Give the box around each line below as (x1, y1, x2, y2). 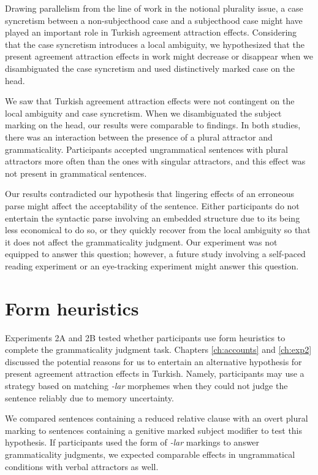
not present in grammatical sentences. (5, 166, 147, 179)
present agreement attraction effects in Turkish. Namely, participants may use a (5, 367, 305, 380)
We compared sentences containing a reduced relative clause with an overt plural (5, 412, 308, 425)
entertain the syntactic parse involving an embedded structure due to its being (5, 211, 300, 224)
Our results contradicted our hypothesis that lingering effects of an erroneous (5, 187, 295, 200)
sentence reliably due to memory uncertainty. (5, 391, 174, 404)
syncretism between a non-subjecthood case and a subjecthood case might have (5, 14, 303, 26)
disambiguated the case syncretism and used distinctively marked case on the (5, 61, 295, 74)
